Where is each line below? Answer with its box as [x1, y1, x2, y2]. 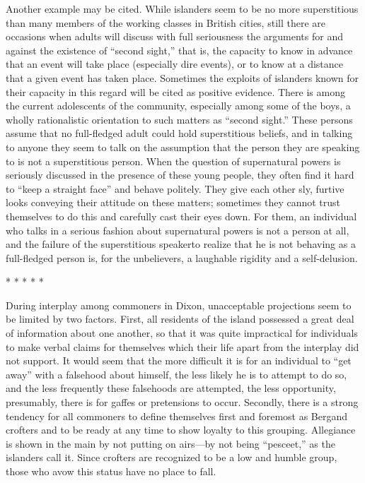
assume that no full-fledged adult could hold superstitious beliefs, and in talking [6, 126, 353, 141]
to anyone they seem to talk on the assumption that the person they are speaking [6, 139, 360, 154]
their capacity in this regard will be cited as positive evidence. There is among [6, 84, 345, 99]
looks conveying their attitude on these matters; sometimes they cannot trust [6, 195, 341, 210]
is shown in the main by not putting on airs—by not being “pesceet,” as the [6, 436, 335, 451]
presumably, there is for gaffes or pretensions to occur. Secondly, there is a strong [6, 395, 359, 410]
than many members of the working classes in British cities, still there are [6, 15, 325, 30]
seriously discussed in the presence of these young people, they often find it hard [6, 167, 354, 182]
